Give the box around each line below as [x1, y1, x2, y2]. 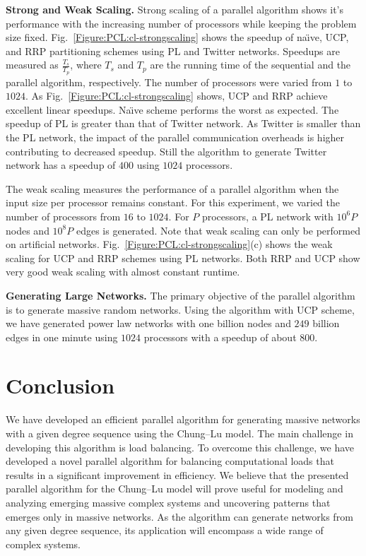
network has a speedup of [6, 158, 116, 172]
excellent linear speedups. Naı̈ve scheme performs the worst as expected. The [6, 102, 339, 117]
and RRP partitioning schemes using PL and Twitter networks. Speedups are [6, 43, 340, 58]
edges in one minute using [6, 329, 118, 344]
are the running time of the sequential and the [150, 57, 351, 72]
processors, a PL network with [201, 208, 333, 223]
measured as [6, 57, 59, 72]
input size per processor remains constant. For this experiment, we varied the [6, 195, 341, 210]
